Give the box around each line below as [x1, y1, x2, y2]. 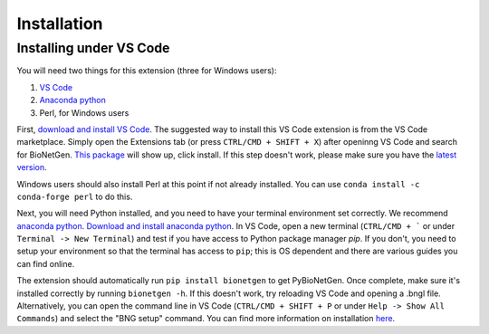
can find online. [16, 258, 75, 269]
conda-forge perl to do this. [16, 191, 133, 202]
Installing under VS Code [16, 40, 170, 56]
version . [16, 162, 47, 173]
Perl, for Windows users [39, 107, 129, 118]
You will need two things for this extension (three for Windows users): [16, 65, 277, 76]
